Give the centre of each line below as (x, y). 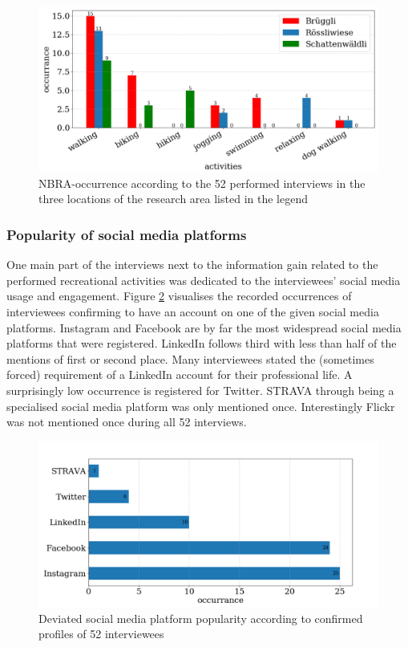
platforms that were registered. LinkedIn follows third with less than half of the (202, 343)
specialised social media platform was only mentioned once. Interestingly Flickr (201, 406)
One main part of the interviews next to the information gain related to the (192, 264)
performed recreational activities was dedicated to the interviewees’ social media (204, 280)
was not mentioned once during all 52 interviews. (127, 422)
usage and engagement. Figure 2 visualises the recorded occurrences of (179, 296)
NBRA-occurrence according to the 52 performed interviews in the (202, 183)
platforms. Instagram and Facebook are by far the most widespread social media (204, 327)
